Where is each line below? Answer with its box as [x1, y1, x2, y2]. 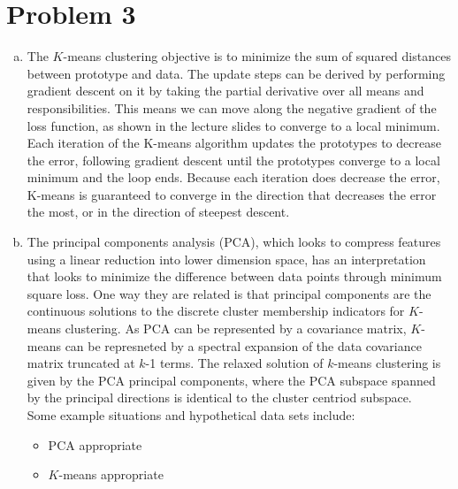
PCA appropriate [48, 435, 142, 454]
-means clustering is [333, 354, 441, 372]
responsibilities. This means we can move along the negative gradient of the [27, 98, 437, 117]
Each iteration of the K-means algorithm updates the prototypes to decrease [27, 134, 441, 152]
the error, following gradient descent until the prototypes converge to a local [27, 150, 440, 169]
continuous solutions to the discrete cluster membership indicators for [27, 302, 405, 320]
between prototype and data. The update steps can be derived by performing [27, 64, 446, 82]
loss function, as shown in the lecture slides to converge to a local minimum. [27, 116, 440, 134]
